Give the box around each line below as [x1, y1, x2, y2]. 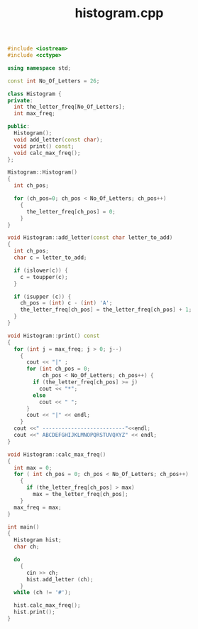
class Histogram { [7, 90, 62, 97]
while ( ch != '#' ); [13, 589, 72, 596]
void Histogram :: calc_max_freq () [7, 450, 106, 458]
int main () [7, 523, 40, 531]
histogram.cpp [75, 5, 164, 21]
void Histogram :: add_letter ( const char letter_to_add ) [7, 234, 173, 241]
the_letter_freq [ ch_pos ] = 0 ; [26, 208, 116, 215]
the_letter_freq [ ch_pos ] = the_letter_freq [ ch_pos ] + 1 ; [20, 306, 192, 314]
